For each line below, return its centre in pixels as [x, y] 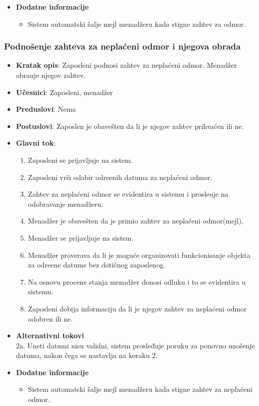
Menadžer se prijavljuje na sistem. [81, 237]
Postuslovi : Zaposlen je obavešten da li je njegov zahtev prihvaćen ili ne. [130, 126]
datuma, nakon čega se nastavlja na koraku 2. [87, 355]
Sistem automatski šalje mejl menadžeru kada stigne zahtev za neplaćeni [140, 389]
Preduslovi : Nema [46, 109]
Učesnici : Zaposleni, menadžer [64, 92]
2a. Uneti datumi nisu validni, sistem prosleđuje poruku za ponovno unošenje [135, 345]
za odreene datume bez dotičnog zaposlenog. [97, 265]
